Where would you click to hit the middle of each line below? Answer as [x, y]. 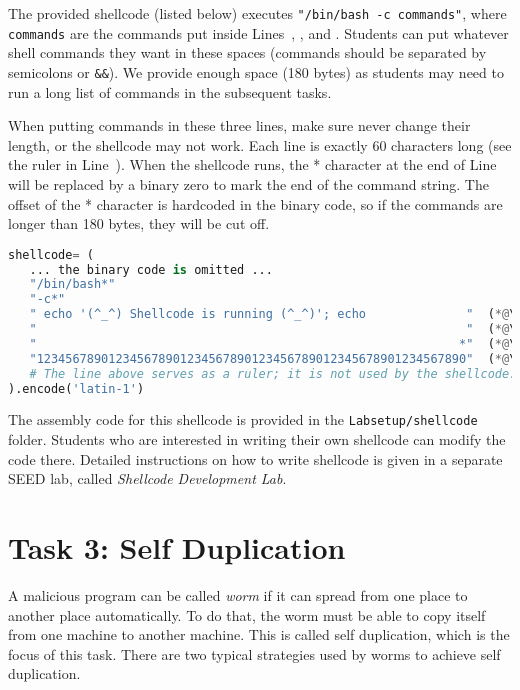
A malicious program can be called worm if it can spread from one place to [238, 595]
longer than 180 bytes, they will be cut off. [139, 223]
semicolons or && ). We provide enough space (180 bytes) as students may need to [256, 71]
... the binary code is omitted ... [151, 269]
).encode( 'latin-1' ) [76, 388]
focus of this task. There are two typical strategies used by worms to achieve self [254, 653]
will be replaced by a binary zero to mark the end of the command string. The [248, 183]
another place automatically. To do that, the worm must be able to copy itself [247, 614]
